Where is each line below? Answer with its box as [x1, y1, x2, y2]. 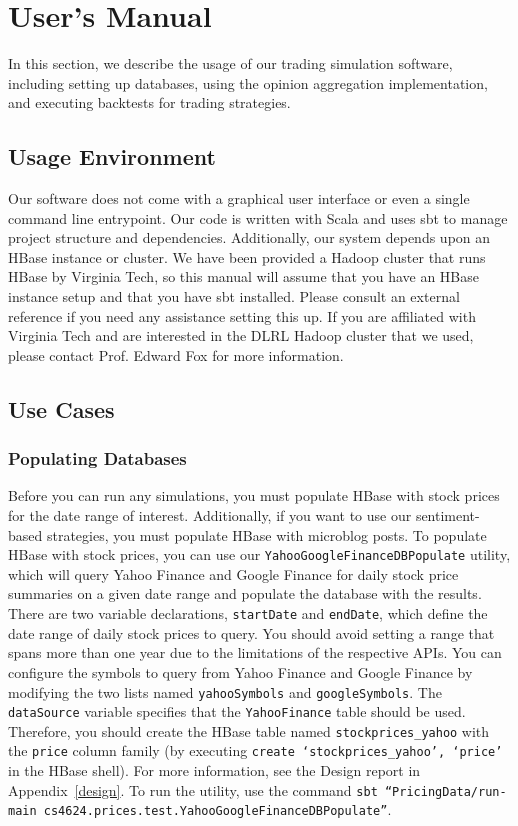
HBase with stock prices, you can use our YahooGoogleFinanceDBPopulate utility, [8, 544, 511, 565]
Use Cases [8, 393, 115, 424]
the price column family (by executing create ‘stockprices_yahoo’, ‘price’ [8, 740, 503, 761]
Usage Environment [8, 141, 216, 172]
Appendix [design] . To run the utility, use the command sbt [8, 779, 378, 800]
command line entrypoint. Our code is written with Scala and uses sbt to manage [8, 207, 508, 228]
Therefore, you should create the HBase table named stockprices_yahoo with [8, 720, 490, 741]
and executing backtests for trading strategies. [8, 92, 291, 113]
